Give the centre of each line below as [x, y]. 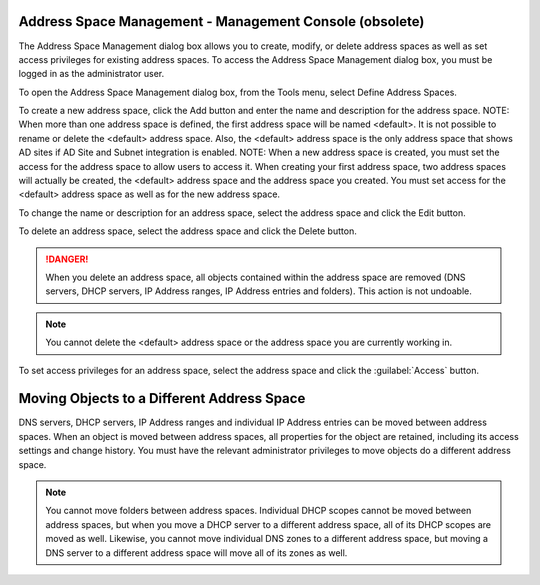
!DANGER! [67, 259]
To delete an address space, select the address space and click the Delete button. [187, 231]
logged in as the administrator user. [91, 74]
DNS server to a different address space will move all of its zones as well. [196, 552]
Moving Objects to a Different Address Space [162, 398]
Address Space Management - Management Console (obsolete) [221, 21]
